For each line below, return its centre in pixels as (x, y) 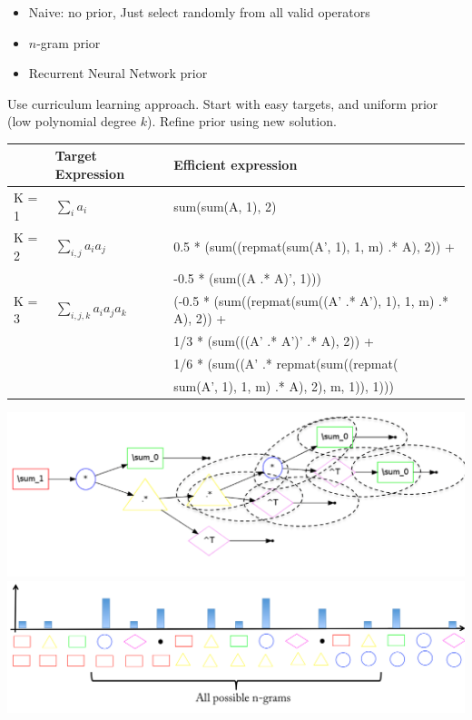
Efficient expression (236, 165)
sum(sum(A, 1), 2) (225, 206)
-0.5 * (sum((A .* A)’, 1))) (247, 277)
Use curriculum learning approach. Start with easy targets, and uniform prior (223, 103)
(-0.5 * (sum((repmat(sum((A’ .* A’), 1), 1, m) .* (311, 300)
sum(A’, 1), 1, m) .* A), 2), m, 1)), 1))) (284, 385)
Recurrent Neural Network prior (118, 73)
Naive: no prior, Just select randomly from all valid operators (199, 12)
